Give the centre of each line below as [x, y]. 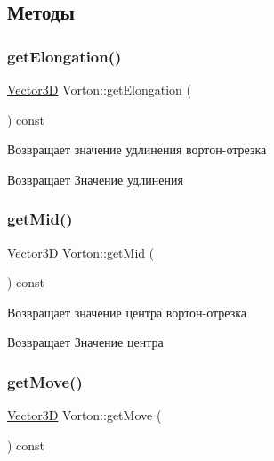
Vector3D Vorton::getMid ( [81, 252]
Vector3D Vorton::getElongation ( [100, 89]
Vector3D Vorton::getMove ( [85, 415]
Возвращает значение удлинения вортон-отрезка [137, 149]
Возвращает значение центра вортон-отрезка [127, 312]
